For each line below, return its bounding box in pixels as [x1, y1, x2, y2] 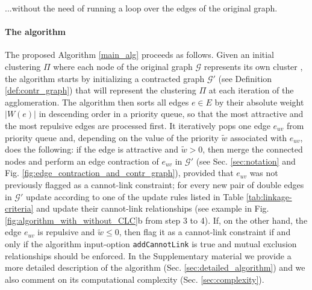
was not [249, 166, 278, 179]
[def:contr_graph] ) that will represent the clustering [5, 84, 196, 96]
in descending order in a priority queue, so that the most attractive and [39, 107, 304, 120]
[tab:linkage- [246, 190, 292, 203]
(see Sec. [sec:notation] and [196, 154, 296, 167]
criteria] [5, 202, 34, 215]
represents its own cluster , [204, 60, 303, 72]
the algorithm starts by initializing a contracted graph [5, 72, 205, 84]
